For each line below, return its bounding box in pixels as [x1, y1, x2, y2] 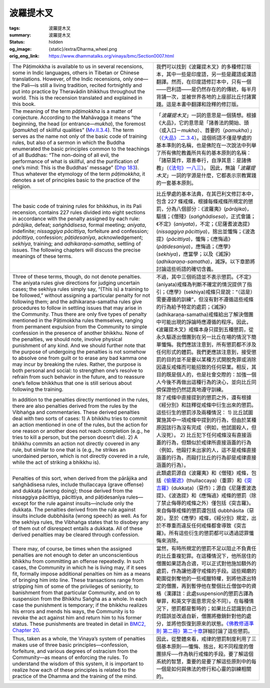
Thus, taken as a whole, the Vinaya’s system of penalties [12, 635, 145, 642]
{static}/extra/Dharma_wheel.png [48, 46, 117, 52]
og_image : [9, 46, 32, 52]
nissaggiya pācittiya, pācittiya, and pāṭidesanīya [12, 494, 125, 501]
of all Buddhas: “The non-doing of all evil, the [12, 151, 119, 158]
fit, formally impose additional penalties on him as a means [12, 570, 151, 577]
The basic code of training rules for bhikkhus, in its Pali [12, 202, 142, 209]
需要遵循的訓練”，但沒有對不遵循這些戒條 [156, 296, 254, 303]
